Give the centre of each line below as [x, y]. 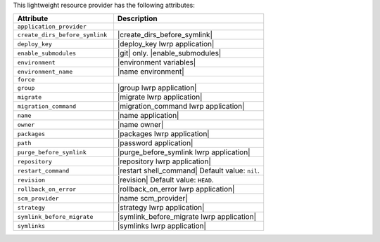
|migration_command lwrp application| [181, 107]
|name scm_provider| [152, 199]
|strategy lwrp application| [161, 208]
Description [137, 19]
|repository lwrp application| [164, 161]
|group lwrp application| [157, 88]
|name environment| [151, 72]
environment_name [45, 71]
